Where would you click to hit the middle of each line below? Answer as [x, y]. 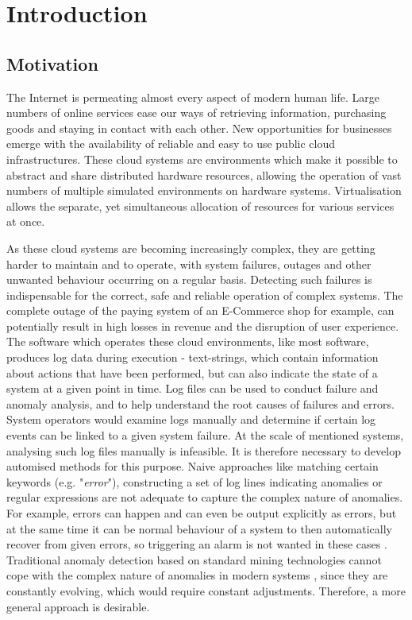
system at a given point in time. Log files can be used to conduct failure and [193, 388]
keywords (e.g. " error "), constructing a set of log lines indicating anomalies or [194, 481]
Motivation [52, 63]
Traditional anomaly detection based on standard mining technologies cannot [194, 559]
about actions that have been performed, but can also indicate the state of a [192, 372]
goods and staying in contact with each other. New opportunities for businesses [199, 128]
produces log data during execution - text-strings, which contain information [193, 357]
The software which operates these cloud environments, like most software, [188, 341]
